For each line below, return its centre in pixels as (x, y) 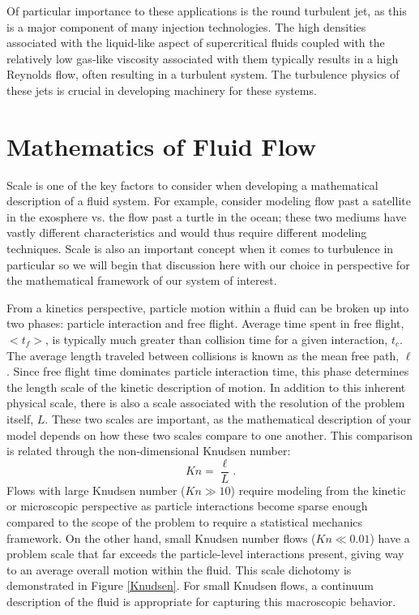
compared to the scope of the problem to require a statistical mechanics (185, 522)
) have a (390, 538)
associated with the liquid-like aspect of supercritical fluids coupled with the (196, 43)
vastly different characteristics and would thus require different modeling (187, 232)
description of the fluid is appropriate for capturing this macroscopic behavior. (201, 601)
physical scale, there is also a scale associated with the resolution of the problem (206, 403)
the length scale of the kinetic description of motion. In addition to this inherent (206, 387)
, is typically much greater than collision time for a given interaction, (216, 340)
